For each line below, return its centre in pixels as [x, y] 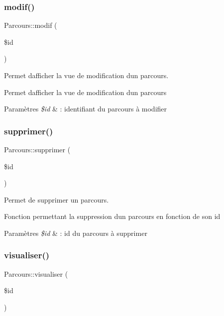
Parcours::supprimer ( [37, 149]
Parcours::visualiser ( [36, 273]
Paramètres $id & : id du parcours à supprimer [76, 233]
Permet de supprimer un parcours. [56, 199]
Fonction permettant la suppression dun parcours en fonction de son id [112, 216]
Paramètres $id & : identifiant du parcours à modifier [86, 109]
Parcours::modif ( [31, 25]
